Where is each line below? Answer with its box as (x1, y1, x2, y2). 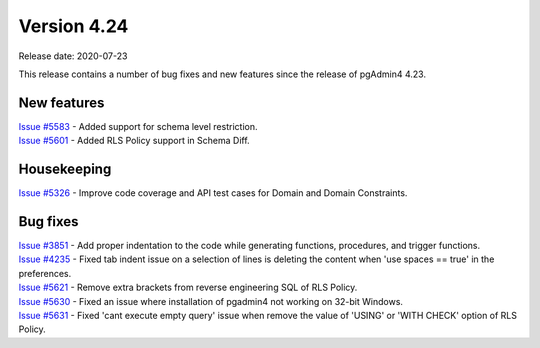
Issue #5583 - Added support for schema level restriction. (18, 120, 258, 132)
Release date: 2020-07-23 (18, 50, 128, 62)
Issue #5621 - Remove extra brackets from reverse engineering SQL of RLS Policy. (18, 281, 358, 294)
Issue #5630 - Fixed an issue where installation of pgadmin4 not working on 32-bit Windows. (18, 295, 404, 307)
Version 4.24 (18, 15, 129, 37)
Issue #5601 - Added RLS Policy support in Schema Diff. (18, 135, 250, 147)
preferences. (18, 267, 72, 279)
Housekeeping (18, 161, 112, 178)
